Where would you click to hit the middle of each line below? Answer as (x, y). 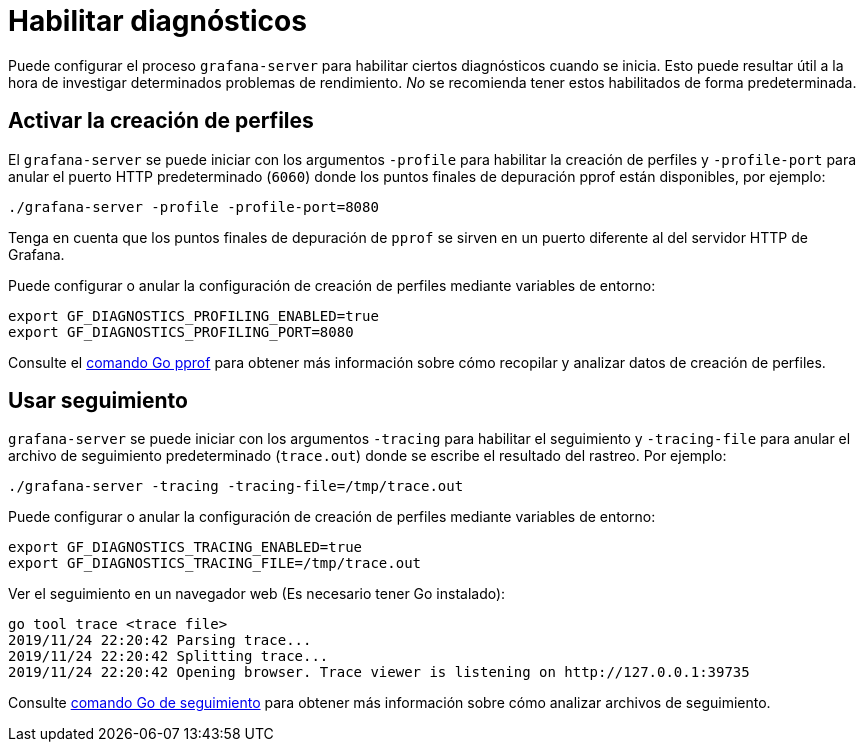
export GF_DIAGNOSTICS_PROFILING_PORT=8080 (181, 331)
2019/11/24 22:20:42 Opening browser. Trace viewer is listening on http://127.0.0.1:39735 (379, 672)
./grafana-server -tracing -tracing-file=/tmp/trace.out (236, 486)
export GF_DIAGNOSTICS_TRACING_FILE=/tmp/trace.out (215, 563)
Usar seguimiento (98, 401)
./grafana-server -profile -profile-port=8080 (193, 206)
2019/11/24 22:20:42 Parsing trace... (160, 640)
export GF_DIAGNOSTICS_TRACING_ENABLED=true (185, 547)
